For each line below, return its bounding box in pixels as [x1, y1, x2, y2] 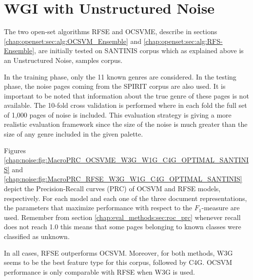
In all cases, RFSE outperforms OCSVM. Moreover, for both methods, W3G [4, 247, 233, 258]
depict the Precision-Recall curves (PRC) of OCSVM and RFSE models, [4, 183, 221, 194]
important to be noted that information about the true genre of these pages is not [4, 90, 249, 100]
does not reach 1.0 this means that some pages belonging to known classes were [4, 221, 241, 232]
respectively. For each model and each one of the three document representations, [4, 193, 247, 203]
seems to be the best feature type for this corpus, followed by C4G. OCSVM [4, 257, 233, 267]
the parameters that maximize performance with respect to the [4, 202, 193, 213]
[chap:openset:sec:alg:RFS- [143, 36, 223, 46]
